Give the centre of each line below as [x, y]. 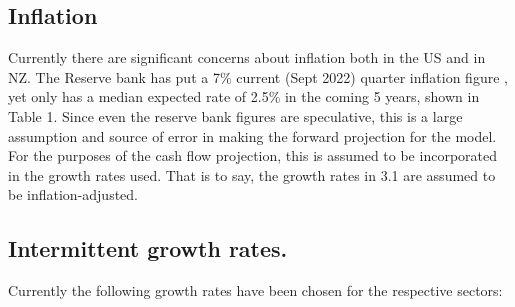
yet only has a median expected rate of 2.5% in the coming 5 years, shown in [244, 96]
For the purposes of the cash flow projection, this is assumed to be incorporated [252, 155]
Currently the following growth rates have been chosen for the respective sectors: [255, 290]
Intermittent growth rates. [148, 248]
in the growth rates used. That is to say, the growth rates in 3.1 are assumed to [252, 174]
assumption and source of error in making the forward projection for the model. [252, 135]
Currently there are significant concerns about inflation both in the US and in [247, 57]
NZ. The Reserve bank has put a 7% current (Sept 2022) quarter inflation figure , [258, 76]
